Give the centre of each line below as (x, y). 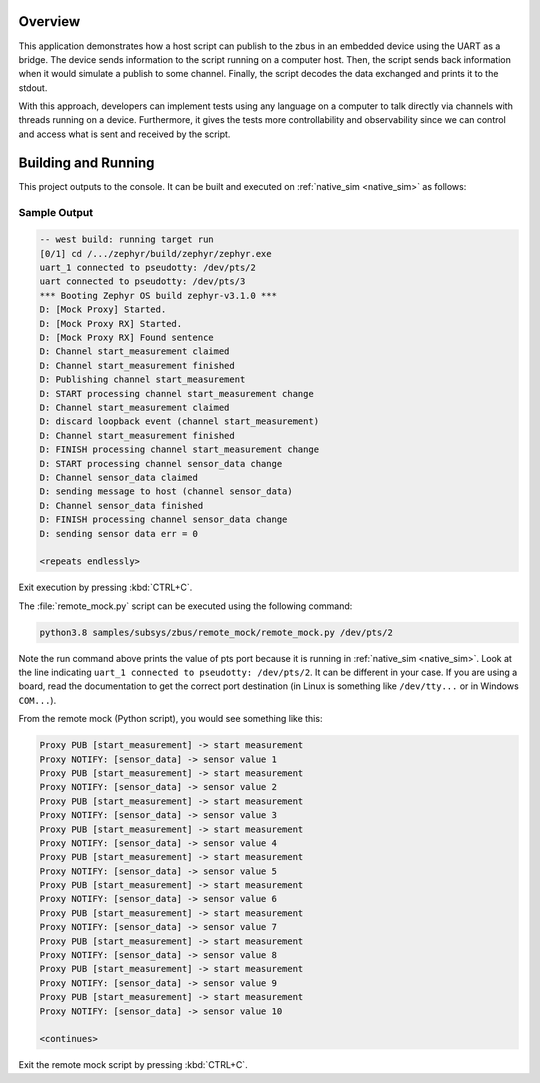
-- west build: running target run (126, 239)
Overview (49, 21)
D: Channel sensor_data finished (121, 505)
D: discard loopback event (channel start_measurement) (179, 421)
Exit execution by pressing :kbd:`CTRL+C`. (105, 587)
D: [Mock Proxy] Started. (103, 309)
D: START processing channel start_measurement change (176, 393)
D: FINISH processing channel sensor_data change (163, 519)
